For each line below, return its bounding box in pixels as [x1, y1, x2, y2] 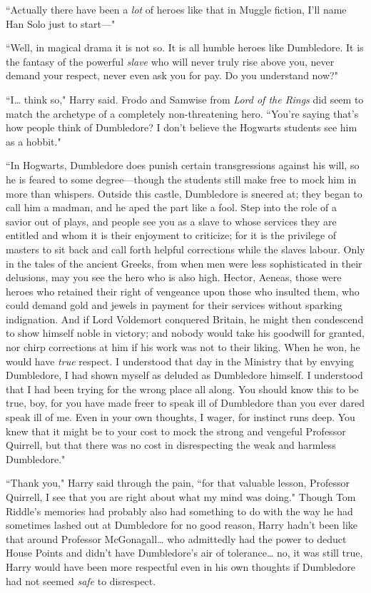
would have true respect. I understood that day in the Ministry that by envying [6, 353, 355, 368]
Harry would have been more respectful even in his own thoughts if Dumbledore [6, 559, 355, 574]
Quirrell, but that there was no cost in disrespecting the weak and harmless [6, 437, 336, 452]
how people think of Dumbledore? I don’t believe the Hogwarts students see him [6, 120, 357, 135]
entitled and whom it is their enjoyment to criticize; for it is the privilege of [6, 228, 337, 243]
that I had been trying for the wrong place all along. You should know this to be [6, 381, 359, 396]
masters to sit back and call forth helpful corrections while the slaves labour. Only [6, 241, 365, 256]
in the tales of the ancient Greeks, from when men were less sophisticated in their [6, 255, 362, 270]
